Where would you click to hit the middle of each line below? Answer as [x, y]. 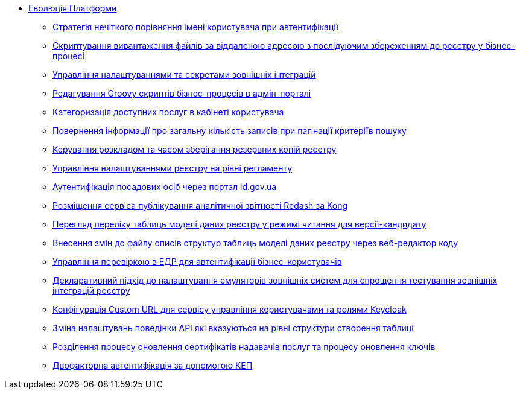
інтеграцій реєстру [91, 291]
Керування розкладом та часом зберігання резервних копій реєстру [195, 149]
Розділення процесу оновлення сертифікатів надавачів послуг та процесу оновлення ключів [244, 347]
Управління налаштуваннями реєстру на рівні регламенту [173, 168]
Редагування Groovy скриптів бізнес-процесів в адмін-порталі [182, 93]
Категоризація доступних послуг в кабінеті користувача [168, 112]
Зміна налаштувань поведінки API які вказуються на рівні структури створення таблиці [233, 328]
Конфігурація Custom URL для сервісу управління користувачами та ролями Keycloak [230, 309]
